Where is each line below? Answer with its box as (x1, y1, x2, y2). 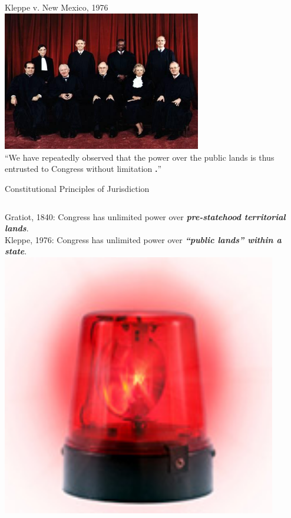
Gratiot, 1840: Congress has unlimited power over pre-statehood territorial (5, 210, 286, 223)
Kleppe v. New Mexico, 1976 (5, 1, 108, 13)
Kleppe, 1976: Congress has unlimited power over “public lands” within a (5, 233, 282, 245)
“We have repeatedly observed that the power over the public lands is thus (5, 151, 275, 163)
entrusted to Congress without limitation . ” (5, 162, 162, 175)
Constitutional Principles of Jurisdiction (5, 182, 150, 194)
